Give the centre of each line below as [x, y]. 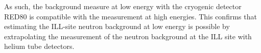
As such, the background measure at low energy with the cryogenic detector [123, 6]
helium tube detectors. [39, 46]
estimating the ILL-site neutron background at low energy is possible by [117, 26]
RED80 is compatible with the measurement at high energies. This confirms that [130, 16]
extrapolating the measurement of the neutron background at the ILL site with [128, 36]
